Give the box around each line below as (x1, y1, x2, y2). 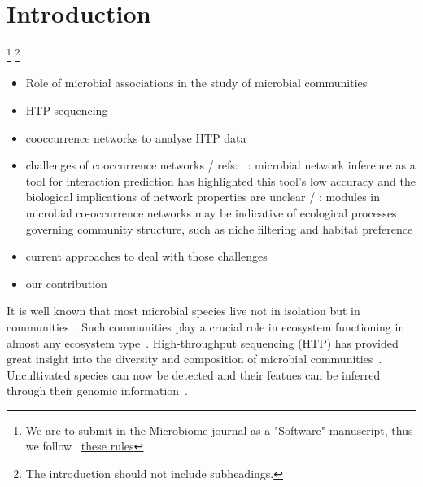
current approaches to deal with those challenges (25, 248, 268, 265)
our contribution (25, 274, 107, 292)
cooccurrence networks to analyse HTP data (25, 129, 246, 146)
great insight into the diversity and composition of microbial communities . (7, 350, 382, 367)
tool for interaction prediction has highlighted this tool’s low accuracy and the (25, 172, 416, 189)
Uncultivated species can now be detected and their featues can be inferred (7, 366, 381, 383)
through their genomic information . (7, 382, 189, 399)
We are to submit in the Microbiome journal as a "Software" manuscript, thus (25, 421, 413, 438)
